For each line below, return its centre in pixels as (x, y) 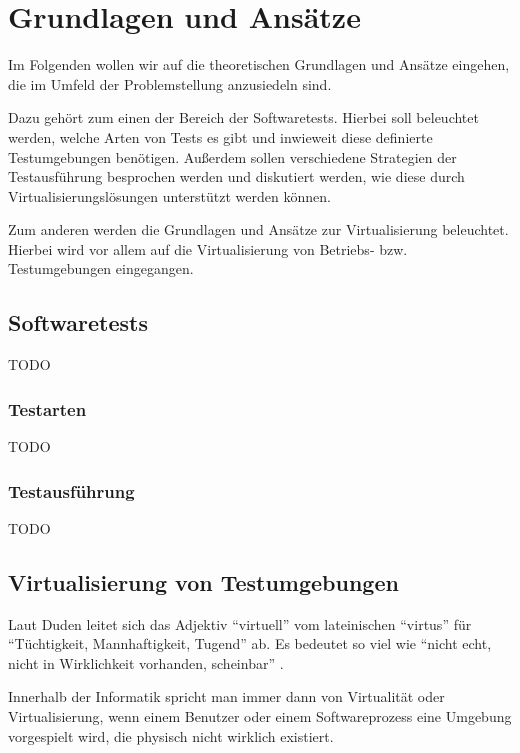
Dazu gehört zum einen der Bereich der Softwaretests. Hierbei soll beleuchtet (243, 117)
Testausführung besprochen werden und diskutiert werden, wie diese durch (236, 176)
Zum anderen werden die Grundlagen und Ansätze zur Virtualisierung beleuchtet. (258, 229)
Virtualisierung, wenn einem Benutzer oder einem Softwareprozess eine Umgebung (260, 716)
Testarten (47, 408)
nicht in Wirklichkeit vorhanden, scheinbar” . (146, 662)
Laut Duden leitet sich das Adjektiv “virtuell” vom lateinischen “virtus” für (240, 623)
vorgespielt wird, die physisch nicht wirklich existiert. (171, 735)
